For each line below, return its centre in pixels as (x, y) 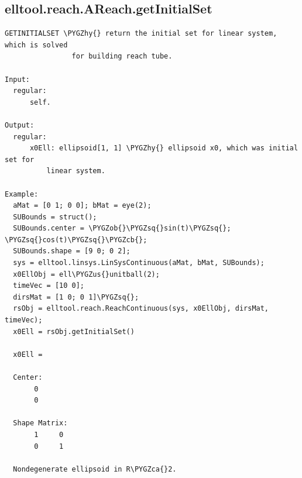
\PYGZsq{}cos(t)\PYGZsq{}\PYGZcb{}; (76, 240)
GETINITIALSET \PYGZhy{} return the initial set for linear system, (141, 34)
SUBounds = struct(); (55, 217)
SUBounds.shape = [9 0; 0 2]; (72, 251)
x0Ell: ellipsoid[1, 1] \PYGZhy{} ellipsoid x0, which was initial (164, 148)
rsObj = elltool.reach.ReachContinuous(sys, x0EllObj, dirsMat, (141, 309)
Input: (17, 79)
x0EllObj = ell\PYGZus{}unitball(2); (86, 274)
